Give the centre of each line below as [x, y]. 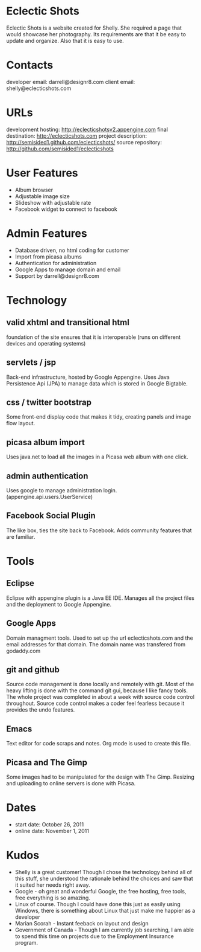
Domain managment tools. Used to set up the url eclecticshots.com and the [100, 638]
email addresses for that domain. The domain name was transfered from [96, 644]
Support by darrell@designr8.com [57, 275]
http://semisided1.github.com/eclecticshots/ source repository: [84, 142]
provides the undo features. [41, 710]
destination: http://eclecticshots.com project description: [77, 136]
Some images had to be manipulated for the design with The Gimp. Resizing [100, 777]
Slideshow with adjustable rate [53, 202]
